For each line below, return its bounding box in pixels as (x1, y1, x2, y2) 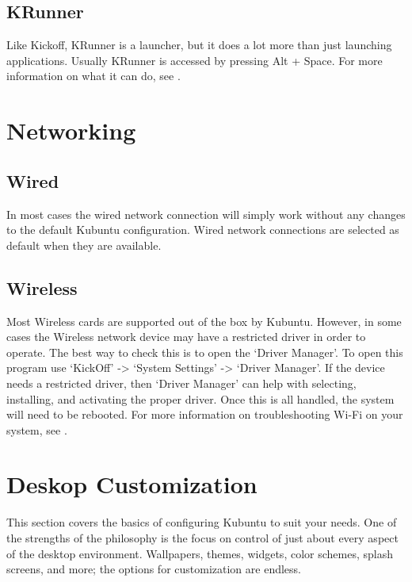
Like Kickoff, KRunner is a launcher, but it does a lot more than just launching (6, 36, 392, 53)
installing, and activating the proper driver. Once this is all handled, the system (6, 390, 395, 407)
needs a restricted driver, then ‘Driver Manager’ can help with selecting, (6, 374, 357, 391)
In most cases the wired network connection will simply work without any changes (6, 205, 406, 222)
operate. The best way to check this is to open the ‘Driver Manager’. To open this (6, 343, 403, 360)
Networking (6, 114, 136, 147)
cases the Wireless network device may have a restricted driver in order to (6, 328, 366, 345)
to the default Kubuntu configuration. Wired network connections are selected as (6, 221, 399, 238)
